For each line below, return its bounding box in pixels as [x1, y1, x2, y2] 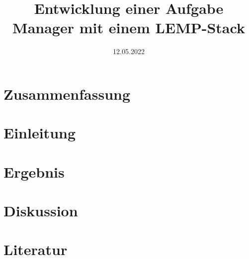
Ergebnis [3, 161, 65, 182]
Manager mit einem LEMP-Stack [12, 17, 245, 38]
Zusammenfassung [3, 83, 131, 104]
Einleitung [3, 123, 76, 143]
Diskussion [3, 200, 78, 221]
